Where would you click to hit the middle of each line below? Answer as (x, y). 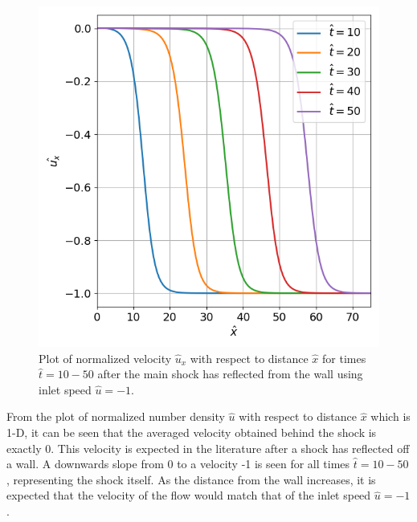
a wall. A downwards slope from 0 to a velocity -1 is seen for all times (178, 464)
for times (344, 358)
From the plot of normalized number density (116, 416)
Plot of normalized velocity (105, 358)
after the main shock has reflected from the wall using (230, 374)
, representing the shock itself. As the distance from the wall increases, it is (191, 479)
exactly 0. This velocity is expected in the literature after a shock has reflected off (208, 448)
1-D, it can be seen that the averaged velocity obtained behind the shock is (192, 432)
